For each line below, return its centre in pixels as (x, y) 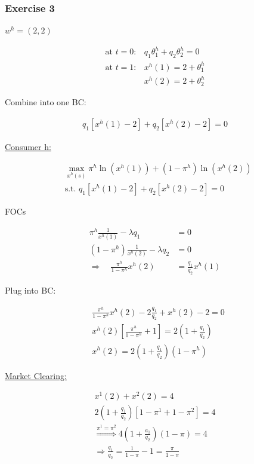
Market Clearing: (36, 375)
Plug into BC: (30, 290)
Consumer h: (28, 146)
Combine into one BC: (46, 102)
